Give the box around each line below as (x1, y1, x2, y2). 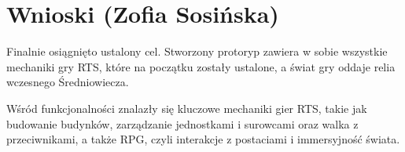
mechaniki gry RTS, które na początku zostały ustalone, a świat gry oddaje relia (6, 58, 396, 74)
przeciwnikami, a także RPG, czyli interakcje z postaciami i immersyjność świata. (6, 131, 400, 147)
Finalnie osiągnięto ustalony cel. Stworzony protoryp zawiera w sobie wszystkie (6, 43, 388, 60)
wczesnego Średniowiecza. (6, 74, 129, 90)
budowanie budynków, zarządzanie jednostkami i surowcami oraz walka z (6, 115, 359, 132)
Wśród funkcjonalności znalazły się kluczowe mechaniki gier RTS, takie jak (6, 100, 367, 116)
